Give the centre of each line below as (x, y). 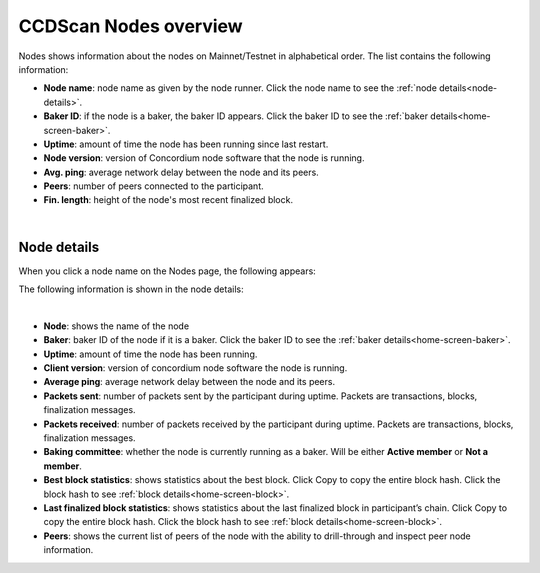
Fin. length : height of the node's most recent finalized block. (168, 200)
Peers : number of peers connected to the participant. (153, 186)
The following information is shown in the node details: (131, 289)
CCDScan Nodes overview (131, 26)
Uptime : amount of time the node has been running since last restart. (186, 144)
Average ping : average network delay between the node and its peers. (189, 382)
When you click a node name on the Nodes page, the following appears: (167, 271)
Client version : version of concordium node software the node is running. (195, 368)
